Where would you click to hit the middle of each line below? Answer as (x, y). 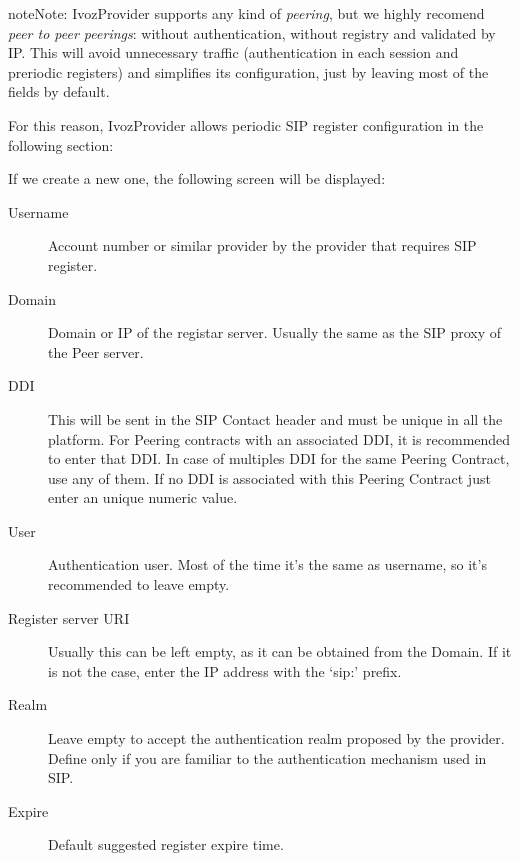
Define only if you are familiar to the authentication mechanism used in (267, 757)
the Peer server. (96, 351)
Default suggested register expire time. (166, 844)
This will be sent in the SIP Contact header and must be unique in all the (275, 418)
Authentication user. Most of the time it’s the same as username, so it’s (267, 564)
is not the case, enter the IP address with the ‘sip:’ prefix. (225, 670)
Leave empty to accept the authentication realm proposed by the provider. (276, 738)
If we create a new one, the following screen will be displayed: (197, 178)
